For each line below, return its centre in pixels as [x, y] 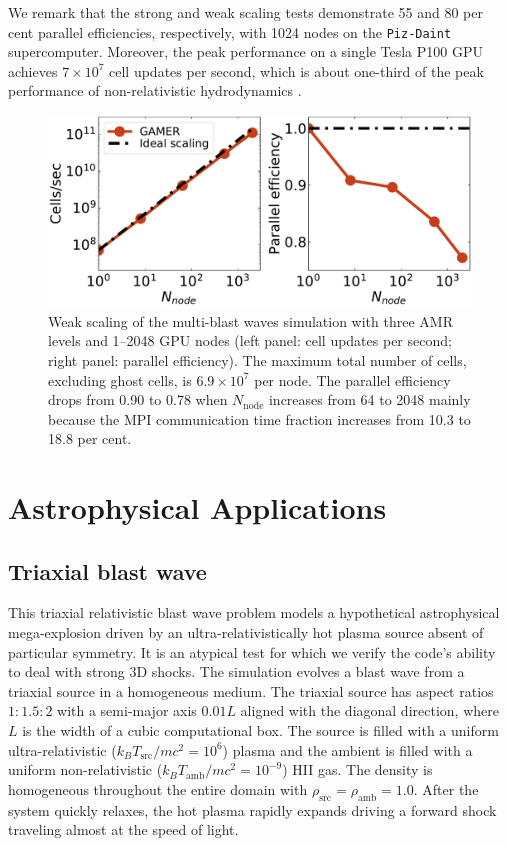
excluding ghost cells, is [120, 379]
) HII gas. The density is [357, 769]
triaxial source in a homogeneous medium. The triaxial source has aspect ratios [251, 690]
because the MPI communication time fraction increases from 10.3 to [259, 418]
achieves [33, 70]
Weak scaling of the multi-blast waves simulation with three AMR [250, 320]
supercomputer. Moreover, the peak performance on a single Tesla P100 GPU [246, 51]
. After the [446, 788]
